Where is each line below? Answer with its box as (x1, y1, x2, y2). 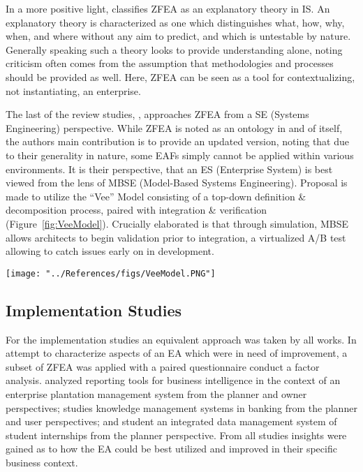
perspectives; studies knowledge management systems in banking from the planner (6, 400, 357, 415)
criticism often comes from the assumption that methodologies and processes (6, 56, 334, 71)
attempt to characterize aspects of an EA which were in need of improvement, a (6, 346, 348, 360)
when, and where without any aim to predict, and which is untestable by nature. (6, 29, 351, 43)
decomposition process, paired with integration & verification (6, 202, 267, 217)
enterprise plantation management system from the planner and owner (6, 386, 307, 401)
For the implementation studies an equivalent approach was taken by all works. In (6, 332, 357, 346)
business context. (6, 455, 78, 469)
